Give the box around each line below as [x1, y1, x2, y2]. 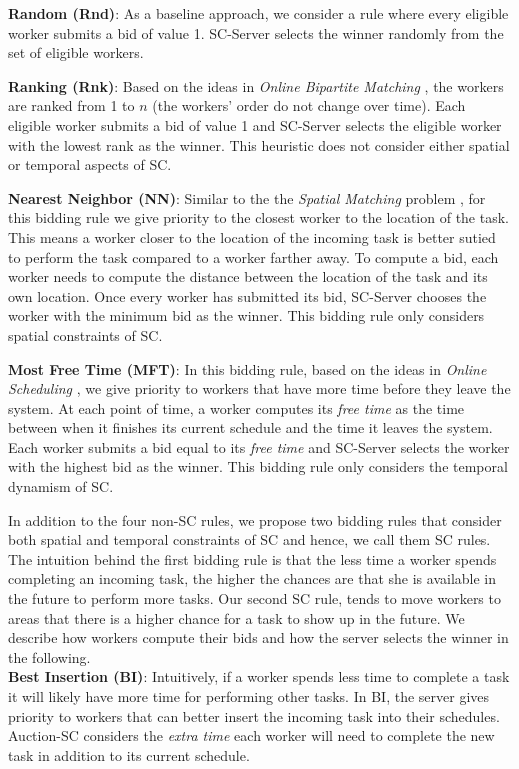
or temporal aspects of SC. [8, 154, 172, 175]
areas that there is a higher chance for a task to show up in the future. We [8, 607, 465, 628]
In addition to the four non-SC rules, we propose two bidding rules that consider [8, 509, 502, 530]
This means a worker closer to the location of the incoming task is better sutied [8, 226, 496, 247]
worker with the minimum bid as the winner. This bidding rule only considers [8, 305, 485, 326]
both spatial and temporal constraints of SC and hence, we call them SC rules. [8, 529, 491, 550]
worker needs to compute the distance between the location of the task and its [8, 266, 488, 287]
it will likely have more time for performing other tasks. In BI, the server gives [8, 686, 490, 706]
